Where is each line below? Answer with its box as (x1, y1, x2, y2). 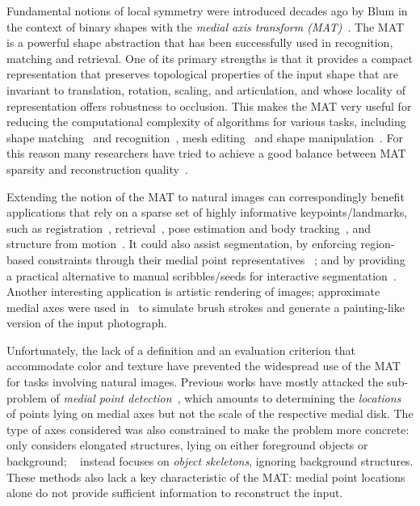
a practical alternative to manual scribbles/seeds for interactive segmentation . (6, 267, 397, 284)
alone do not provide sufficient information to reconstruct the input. (6, 484, 343, 501)
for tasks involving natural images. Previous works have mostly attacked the (6, 373, 384, 390)
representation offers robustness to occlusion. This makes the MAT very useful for (6, 97, 412, 114)
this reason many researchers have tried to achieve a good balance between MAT (6, 145, 406, 162)
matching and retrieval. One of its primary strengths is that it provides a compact (6, 49, 414, 66)
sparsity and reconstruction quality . (6, 160, 188, 177)
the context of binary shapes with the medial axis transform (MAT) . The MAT (6, 18, 405, 35)
